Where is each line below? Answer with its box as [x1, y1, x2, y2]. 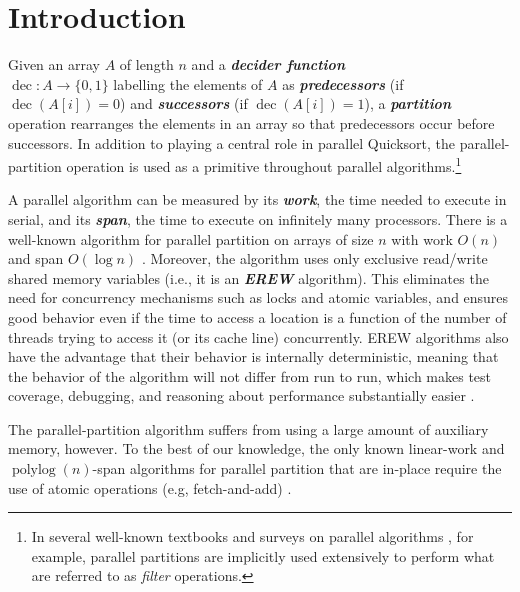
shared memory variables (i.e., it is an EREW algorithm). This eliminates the [8, 267, 489, 288]
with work [391, 228, 453, 249]
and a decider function [191, 54, 345, 75]
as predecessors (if [282, 73, 404, 94]
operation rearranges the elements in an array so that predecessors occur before [8, 112, 495, 133]
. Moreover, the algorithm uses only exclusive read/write [141, 248, 488, 269]
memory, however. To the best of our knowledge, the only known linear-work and [8, 438, 505, 459]
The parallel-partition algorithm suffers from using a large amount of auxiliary [8, 418, 489, 439]
